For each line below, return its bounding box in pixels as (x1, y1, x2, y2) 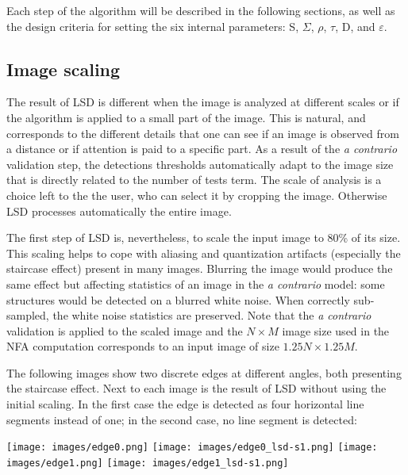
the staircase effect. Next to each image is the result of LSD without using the (6, 380, 387, 396)
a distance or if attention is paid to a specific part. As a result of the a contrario (6, 140, 398, 157)
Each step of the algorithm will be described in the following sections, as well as (6, 2, 395, 18)
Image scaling (6, 56, 121, 81)
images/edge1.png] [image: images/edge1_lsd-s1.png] (6, 457, 289, 469)
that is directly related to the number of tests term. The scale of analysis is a (6, 171, 382, 188)
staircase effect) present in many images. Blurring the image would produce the (6, 260, 393, 277)
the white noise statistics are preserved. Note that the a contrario (52, 307, 371, 324)
